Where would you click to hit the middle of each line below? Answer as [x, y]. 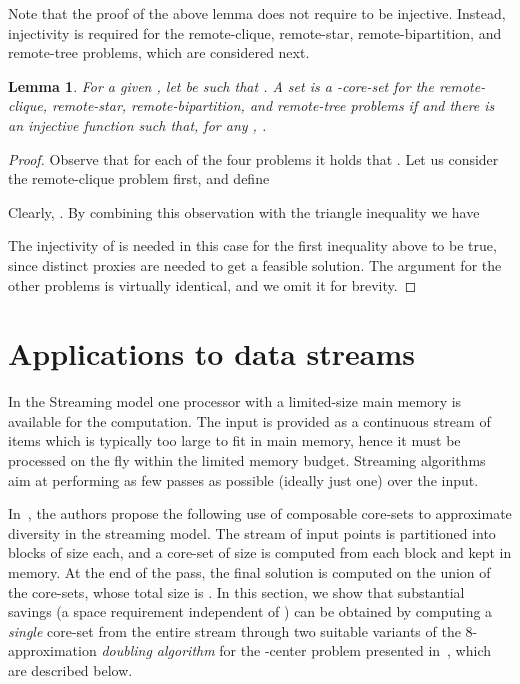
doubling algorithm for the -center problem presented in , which [296, 650]
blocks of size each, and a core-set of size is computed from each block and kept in [260, 552]
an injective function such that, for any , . [137, 124]
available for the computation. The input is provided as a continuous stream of [249, 420]
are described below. [70, 669]
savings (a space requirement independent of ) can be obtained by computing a [250, 611]
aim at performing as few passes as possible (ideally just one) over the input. [243, 479]
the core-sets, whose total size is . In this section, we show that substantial [236, 591]
